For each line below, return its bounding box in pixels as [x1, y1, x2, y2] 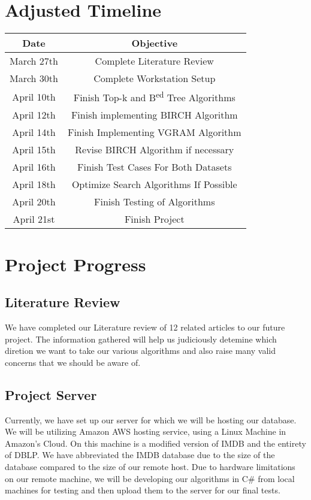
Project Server [5, 385, 97, 404]
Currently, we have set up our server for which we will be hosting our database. [5, 413, 297, 426]
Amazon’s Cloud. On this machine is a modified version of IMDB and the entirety [5, 437, 306, 449]
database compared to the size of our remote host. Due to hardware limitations [5, 460, 295, 472]
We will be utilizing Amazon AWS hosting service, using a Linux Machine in [5, 425, 286, 438]
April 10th [12, 89, 56, 104]
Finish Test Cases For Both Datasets [77, 160, 232, 174]
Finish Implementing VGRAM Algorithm [67, 125, 241, 140]
